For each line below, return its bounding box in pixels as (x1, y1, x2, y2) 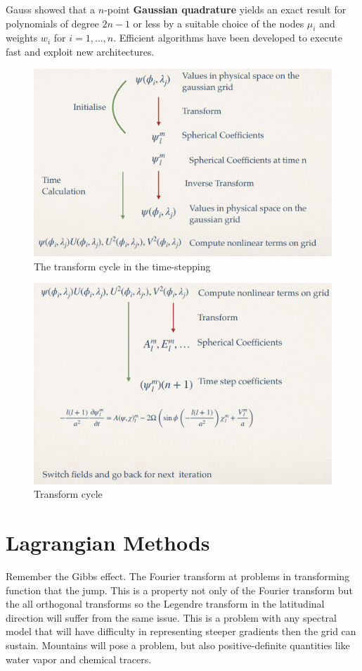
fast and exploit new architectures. (6, 44, 155, 58)
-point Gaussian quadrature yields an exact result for (104, 2, 347, 16)
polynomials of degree (6, 15, 99, 30)
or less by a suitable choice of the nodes (133, 15, 304, 30)
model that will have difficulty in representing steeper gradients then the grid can (6, 624, 356, 639)
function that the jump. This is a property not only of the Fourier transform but (6, 582, 353, 597)
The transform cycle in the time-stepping (34, 258, 211, 273)
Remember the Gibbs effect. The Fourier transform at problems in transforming (6, 569, 350, 584)
